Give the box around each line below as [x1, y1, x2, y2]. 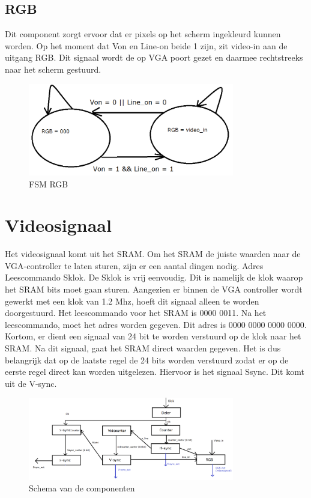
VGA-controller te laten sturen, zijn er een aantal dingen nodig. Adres [5, 259, 264, 272]
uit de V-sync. [5, 377, 57, 389]
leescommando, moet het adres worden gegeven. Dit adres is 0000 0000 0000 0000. [5, 318, 307, 330]
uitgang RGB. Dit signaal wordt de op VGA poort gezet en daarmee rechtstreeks [5, 51, 303, 64]
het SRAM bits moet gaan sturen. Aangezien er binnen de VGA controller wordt [5, 283, 303, 296]
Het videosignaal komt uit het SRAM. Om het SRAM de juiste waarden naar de [5, 247, 301, 260]
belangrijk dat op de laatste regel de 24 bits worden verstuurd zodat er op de [5, 353, 289, 366]
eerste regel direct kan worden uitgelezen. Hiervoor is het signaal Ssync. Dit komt [5, 365, 304, 378]
